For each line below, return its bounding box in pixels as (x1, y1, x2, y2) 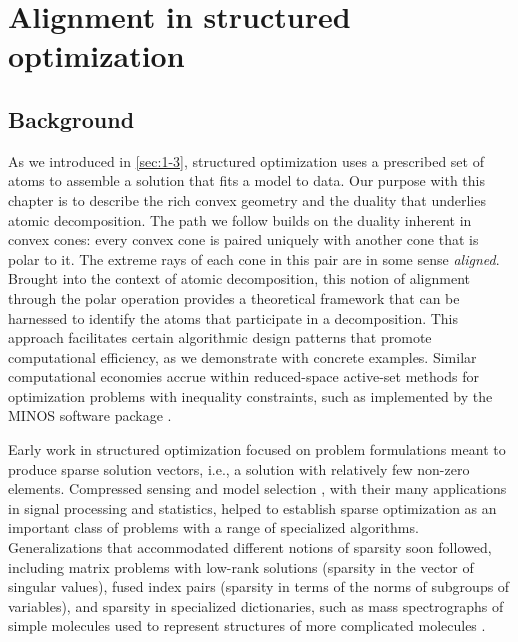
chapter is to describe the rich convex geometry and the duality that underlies (8, 189, 486, 210)
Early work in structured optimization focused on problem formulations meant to (8, 439, 506, 460)
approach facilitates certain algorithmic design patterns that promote (8, 327, 432, 348)
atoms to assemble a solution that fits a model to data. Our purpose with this (8, 170, 485, 191)
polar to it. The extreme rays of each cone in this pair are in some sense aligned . (8, 248, 500, 269)
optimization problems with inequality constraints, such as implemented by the (8, 385, 493, 406)
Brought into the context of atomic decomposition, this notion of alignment (8, 268, 471, 289)
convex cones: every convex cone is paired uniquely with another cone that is (8, 229, 479, 250)
